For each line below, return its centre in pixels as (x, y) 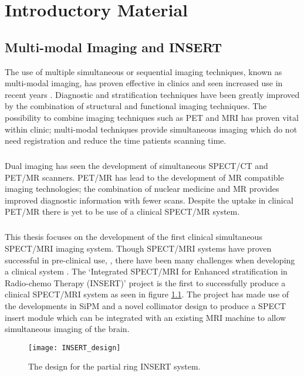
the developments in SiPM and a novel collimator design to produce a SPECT (146, 306)
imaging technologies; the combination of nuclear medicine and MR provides (142, 189)
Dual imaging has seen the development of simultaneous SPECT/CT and (136, 166)
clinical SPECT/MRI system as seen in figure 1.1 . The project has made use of (147, 294)
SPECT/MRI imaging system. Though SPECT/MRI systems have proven (138, 248)
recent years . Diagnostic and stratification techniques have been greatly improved (152, 94)
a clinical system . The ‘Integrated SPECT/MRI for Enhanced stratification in (146, 271)
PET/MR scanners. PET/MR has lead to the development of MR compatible (144, 177)
